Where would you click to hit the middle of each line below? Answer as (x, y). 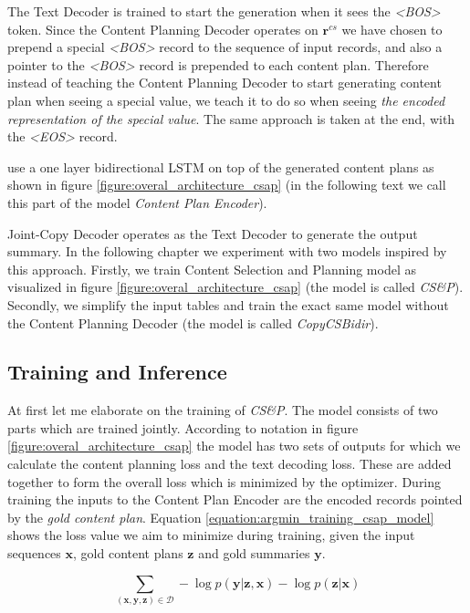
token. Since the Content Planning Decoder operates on (163, 29)
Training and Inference (117, 372)
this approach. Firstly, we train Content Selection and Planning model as (212, 269)
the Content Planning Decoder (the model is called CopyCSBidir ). (193, 322)
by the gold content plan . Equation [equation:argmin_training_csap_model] (221, 517)
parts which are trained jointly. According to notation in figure (183, 427)
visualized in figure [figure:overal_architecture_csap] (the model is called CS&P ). (235, 287)
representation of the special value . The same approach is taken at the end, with (231, 118)
